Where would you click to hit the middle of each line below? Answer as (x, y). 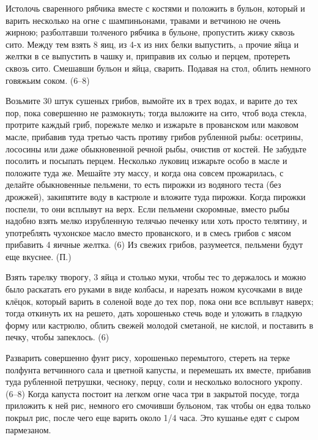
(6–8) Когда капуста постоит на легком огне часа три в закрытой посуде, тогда (153, 393)
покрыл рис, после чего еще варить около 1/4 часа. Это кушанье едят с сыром (153, 417)
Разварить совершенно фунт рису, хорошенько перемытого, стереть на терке (148, 358)
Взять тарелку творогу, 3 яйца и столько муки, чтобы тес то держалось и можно (156, 277)
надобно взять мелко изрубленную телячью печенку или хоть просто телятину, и (156, 221)
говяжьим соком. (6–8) (48, 80)
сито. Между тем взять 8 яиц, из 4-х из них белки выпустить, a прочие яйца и (152, 44)
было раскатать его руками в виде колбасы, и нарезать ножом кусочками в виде (154, 289)
